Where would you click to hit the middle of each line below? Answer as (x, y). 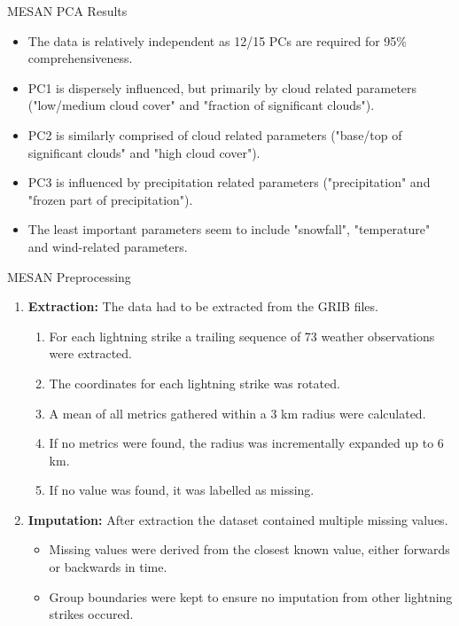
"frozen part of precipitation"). (110, 199)
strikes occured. (91, 614)
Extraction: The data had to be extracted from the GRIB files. (203, 306)
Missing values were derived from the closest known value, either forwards (249, 549)
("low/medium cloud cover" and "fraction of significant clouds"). (201, 105)
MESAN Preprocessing (69, 276)
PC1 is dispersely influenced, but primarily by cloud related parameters (222, 87)
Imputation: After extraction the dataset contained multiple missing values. (238, 519)
